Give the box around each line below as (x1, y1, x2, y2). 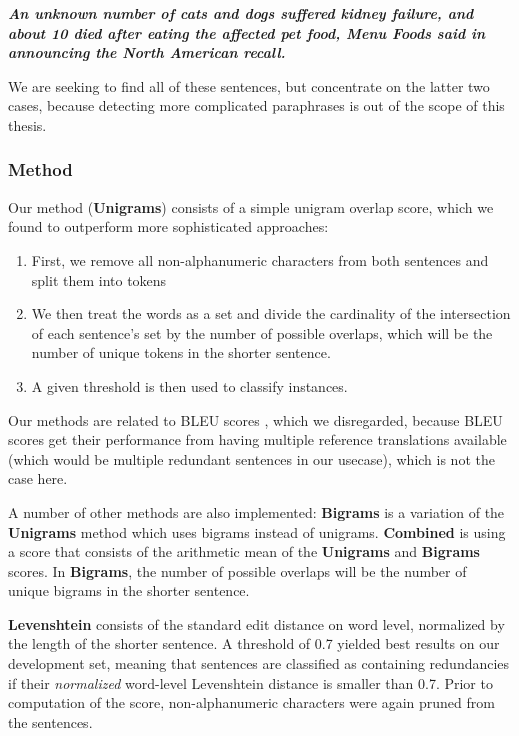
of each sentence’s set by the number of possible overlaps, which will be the (31, 322, 493, 343)
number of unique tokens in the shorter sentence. (31, 342, 331, 363)
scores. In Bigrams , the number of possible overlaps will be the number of (8, 560, 467, 581)
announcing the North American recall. (8, 42, 286, 63)
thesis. (8, 114, 47, 135)
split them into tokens (31, 269, 167, 290)
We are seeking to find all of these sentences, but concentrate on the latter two (8, 75, 490, 96)
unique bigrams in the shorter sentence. (8, 580, 250, 601)
